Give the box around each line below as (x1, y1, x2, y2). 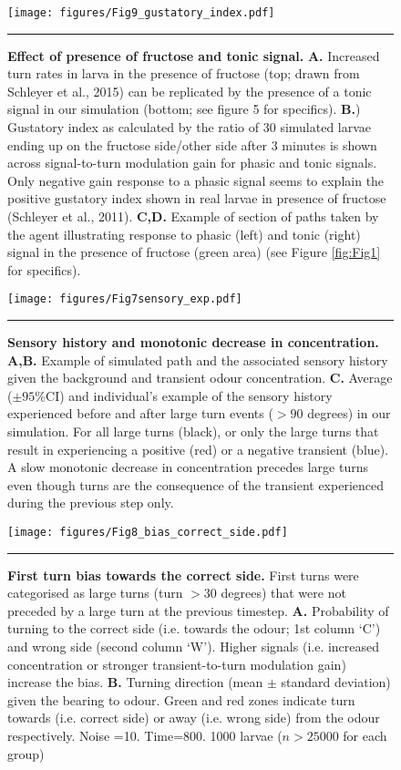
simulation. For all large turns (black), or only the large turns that (7, 422, 379, 440)
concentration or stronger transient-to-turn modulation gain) (7, 654, 346, 673)
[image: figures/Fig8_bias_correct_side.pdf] (7, 525, 288, 539)
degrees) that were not (221, 583, 346, 602)
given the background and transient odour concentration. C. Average (7, 368, 393, 387)
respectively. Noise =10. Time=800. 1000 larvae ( (7, 725, 283, 744)
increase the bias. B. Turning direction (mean (7, 672, 263, 692)
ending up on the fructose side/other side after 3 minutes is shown (7, 135, 377, 154)
